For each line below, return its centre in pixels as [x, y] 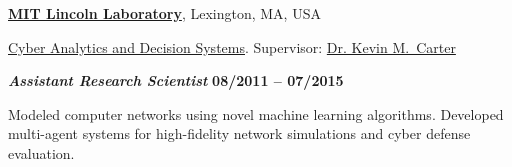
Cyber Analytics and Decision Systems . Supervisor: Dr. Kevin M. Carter [232, 46]
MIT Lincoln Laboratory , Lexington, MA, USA [164, 13]
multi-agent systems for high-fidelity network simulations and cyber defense [239, 133]
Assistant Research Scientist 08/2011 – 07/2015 [176, 80]
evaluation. [41, 152]
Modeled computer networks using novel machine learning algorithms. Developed [256, 113]
